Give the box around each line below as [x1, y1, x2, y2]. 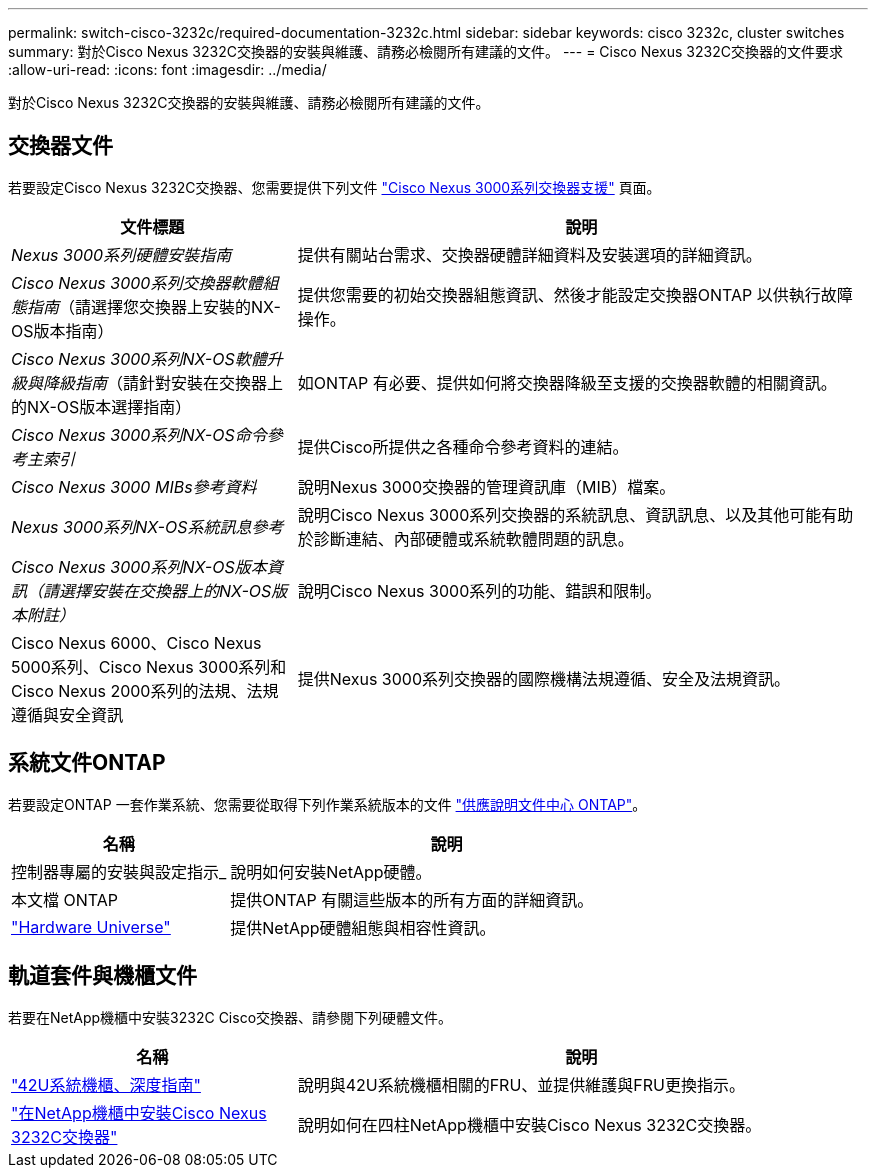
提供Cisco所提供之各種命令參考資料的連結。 [297, 436, 629, 457]
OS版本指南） [11, 320, 114, 341]
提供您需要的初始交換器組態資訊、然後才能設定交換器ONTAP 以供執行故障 [297, 284, 853, 305]
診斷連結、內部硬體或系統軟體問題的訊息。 [313, 528, 634, 549]
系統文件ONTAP [8, 750, 166, 776]
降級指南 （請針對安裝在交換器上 [43, 372, 284, 393]
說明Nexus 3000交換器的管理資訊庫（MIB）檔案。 [297, 476, 676, 497]
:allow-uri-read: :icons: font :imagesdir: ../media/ [8, 61, 327, 78]
